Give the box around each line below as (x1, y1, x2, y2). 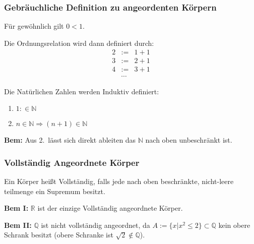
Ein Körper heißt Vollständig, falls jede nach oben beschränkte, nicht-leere (4, 175, 234, 186)
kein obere (218, 219, 250, 230)
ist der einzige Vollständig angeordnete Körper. (37, 203, 183, 213)
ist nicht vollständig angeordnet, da (41, 219, 150, 230)
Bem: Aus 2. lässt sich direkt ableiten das (4, 135, 136, 145)
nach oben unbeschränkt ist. (145, 135, 232, 145)
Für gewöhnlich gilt (4, 21, 64, 31)
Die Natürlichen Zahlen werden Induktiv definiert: (4, 86, 159, 96)
